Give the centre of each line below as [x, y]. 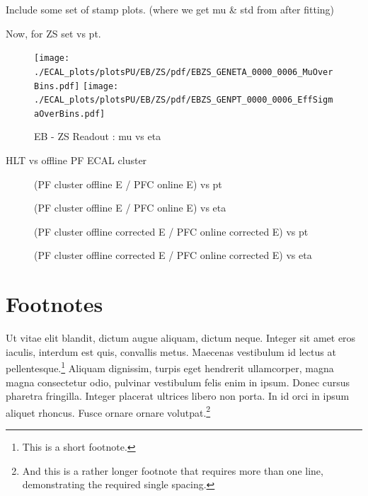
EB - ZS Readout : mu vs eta [98, 136]
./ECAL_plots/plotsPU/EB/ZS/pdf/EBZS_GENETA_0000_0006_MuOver [184, 72]
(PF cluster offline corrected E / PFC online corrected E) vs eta [173, 255]
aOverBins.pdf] [70, 114]
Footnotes [54, 304]
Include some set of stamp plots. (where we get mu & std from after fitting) [170, 9]
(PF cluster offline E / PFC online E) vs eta [130, 208]
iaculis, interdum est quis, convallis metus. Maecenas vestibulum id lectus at [171, 351]
